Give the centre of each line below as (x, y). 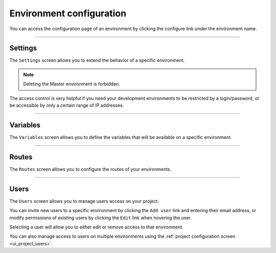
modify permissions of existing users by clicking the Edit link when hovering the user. (100, 218)
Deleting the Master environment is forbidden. (72, 84)
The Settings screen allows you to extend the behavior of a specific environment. (97, 60)
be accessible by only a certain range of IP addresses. (67, 105)
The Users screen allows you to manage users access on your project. (84, 201)
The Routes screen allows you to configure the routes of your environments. (90, 169)
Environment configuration (68, 13)
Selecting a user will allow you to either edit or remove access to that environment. (96, 227)
